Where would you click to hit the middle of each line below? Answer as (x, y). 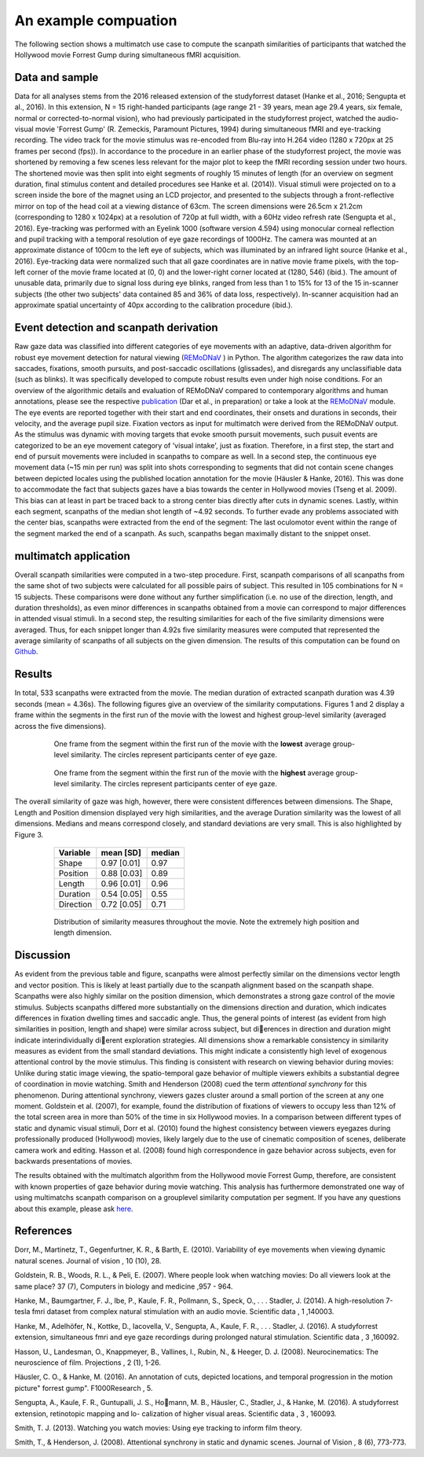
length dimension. (83, 933)
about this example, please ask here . (74, 1209)
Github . (26, 652)
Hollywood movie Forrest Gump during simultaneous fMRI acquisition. (128, 54)
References (43, 1231)
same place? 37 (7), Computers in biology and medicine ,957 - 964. (124, 1286)
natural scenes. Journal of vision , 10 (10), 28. (88, 1260)
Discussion (42, 955)
